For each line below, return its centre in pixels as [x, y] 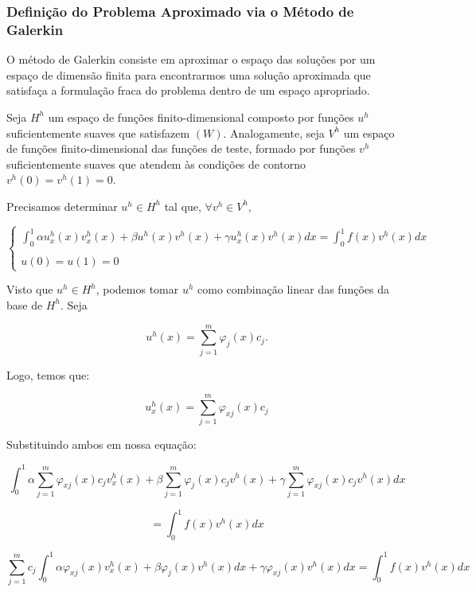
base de [25, 304]
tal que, [183, 206]
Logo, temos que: [48, 374]
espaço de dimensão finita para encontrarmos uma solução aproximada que [189, 74]
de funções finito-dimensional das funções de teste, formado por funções [181, 148]
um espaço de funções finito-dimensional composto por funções [201, 117]
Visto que [30, 289]
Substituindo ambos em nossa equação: [101, 444]
